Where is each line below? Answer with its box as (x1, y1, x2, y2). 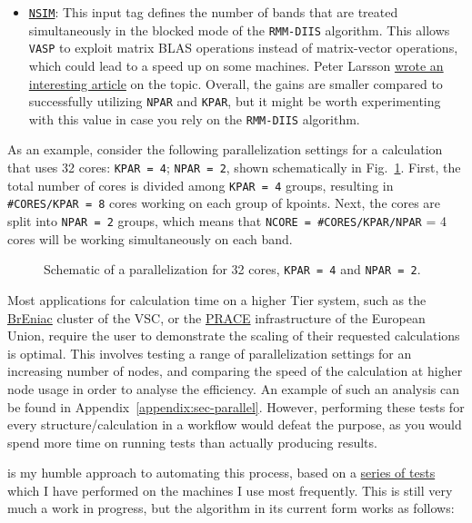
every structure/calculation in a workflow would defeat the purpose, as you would (7, 415, 462, 434)
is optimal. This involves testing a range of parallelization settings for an (7, 343, 412, 362)
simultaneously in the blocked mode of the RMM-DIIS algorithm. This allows (28, 20, 450, 39)
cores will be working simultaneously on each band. (7, 229, 293, 248)
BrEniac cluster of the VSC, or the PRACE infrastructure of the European (7, 308, 426, 327)
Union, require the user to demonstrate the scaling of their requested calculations (7, 326, 460, 345)
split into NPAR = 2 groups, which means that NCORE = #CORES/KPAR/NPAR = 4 (7, 212, 447, 231)
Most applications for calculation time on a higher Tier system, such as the (7, 290, 427, 309)
